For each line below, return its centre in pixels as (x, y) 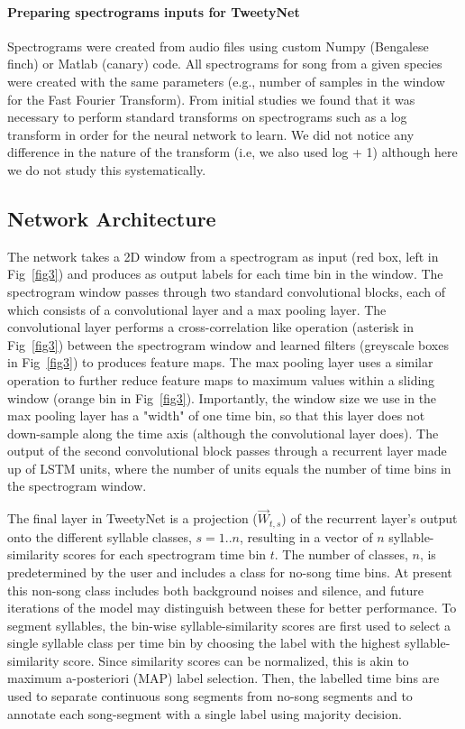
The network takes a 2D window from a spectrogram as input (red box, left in (223, 256)
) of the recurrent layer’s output (369, 518)
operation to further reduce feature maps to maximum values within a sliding (221, 379)
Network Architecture (112, 218)
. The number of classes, (341, 554)
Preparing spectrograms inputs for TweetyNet (154, 11)
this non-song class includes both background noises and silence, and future (215, 590)
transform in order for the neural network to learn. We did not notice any (211, 134)
